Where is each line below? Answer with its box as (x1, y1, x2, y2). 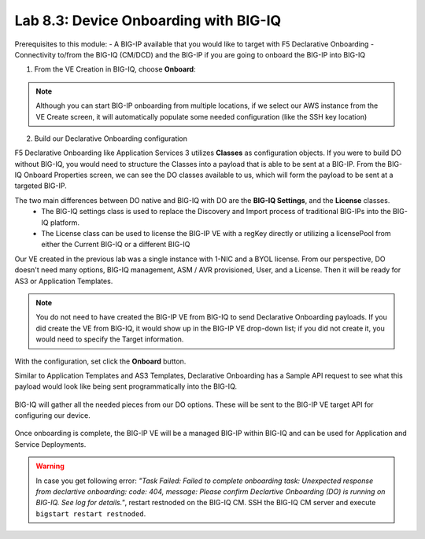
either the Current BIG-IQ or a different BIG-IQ (41, 240, 190, 249)
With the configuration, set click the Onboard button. (14, 356, 187, 366)
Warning (35, 461, 65, 471)
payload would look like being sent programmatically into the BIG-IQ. (14, 382, 238, 391)
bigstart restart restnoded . (35, 508, 146, 519)
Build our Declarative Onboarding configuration (34, 134, 188, 143)
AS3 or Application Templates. (14, 276, 113, 286)
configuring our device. (14, 411, 91, 420)
